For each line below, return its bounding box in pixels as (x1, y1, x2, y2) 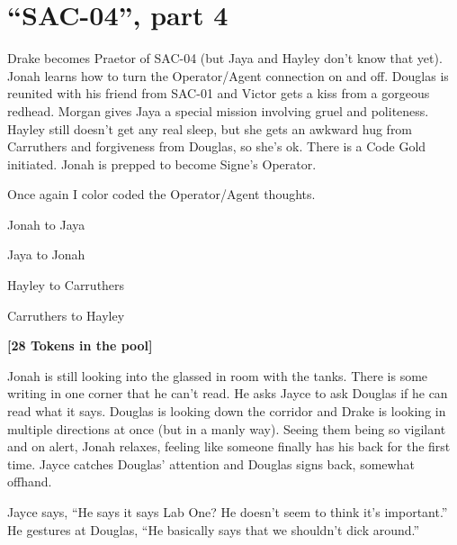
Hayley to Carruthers (7, 276, 125, 295)
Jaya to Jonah (7, 245, 85, 264)
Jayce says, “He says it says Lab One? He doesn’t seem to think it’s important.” (7, 503, 448, 521)
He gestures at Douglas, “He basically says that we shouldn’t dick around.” (7, 520, 420, 539)
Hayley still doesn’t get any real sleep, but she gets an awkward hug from (7, 119, 413, 138)
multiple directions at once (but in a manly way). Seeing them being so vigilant (7, 419, 446, 438)
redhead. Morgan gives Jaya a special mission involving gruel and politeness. (7, 101, 429, 120)
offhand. (7, 472, 52, 491)
